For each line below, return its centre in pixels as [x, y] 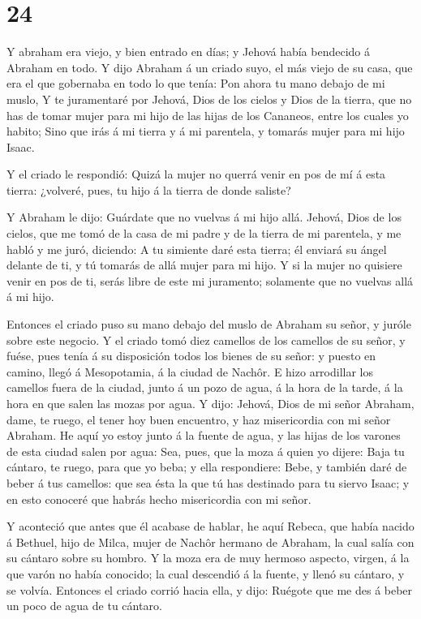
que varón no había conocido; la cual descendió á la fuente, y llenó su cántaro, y [206, 573]
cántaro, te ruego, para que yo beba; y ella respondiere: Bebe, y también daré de [207, 467]
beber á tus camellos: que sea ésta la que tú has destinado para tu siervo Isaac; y [208, 482]
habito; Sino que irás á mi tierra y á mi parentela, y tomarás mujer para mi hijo [206, 131]
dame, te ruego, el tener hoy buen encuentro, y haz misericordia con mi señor [199, 419]
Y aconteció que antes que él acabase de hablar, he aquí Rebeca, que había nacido [210, 526]
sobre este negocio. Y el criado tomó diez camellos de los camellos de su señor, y [206, 340]
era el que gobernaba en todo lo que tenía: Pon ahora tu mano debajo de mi [196, 83]
